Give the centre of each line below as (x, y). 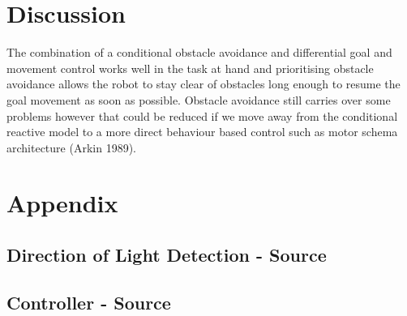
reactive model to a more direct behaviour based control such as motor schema (202, 132)
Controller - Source (89, 302)
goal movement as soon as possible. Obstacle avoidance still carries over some (199, 99)
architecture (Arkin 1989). (71, 147)
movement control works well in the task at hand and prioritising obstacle (190, 68)
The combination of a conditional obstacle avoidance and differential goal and (199, 52)
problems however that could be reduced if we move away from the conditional (202, 115)
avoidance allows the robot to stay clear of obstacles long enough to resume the (203, 84)
